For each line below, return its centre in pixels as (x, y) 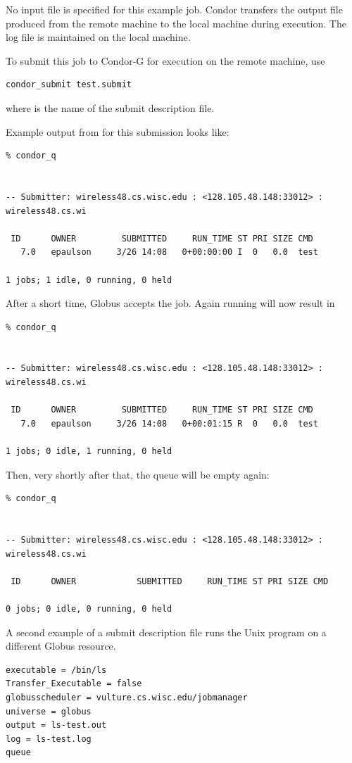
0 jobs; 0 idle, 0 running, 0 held (89, 608)
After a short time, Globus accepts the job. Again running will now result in (170, 303)
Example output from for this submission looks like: (118, 131)
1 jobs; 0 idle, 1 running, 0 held (89, 452)
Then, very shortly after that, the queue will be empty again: (138, 474)
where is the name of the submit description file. (110, 107)
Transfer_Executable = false (74, 684)
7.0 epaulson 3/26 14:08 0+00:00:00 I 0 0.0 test (169, 252)
